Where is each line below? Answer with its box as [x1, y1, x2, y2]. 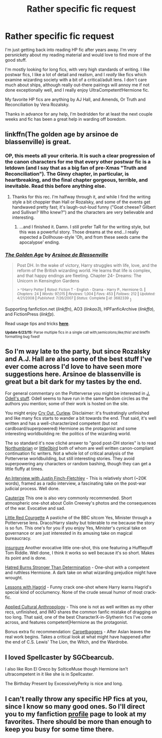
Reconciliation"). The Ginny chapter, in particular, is [5, 171, 129, 178]
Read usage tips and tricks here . [5, 320, 70, 326]
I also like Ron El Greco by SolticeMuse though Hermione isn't [5, 666, 128, 672]
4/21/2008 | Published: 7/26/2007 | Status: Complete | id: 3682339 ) [16, 295, 132, 302]
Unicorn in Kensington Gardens [16, 278, 80, 283]
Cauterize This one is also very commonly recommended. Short [5, 495, 132, 501]
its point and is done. [5, 555, 47, 561]
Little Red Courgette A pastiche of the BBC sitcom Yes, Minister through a [5, 515, 152, 521]
